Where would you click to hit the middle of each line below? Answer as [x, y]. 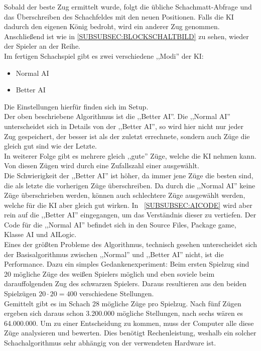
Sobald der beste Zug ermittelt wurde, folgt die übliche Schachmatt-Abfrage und [128, 7]
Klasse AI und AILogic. [40, 234]
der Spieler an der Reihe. [42, 46]
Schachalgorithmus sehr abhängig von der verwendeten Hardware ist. [110, 342]
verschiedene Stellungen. [117, 294]
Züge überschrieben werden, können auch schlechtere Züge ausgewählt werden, [125, 195]
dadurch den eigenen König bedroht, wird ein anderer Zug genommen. [112, 26]
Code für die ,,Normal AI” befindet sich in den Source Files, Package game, [120, 224]
